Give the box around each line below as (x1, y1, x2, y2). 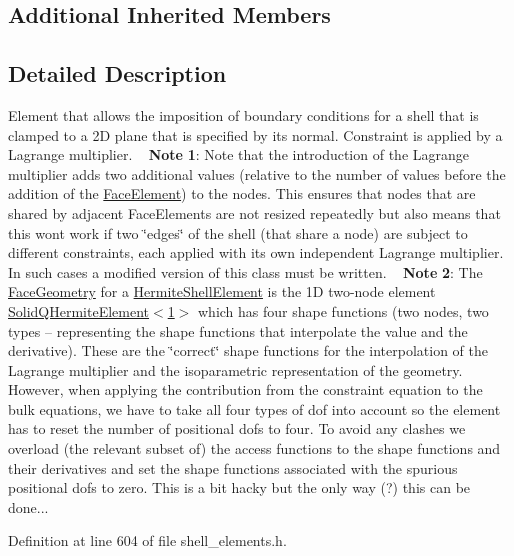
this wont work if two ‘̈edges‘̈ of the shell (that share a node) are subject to (8, 222, 468, 243)
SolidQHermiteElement (8, 300, 150, 321)
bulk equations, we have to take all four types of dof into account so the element (8, 398, 501, 419)
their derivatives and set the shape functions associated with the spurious (8, 457, 458, 478)
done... (8, 496, 49, 517)
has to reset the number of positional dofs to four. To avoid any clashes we (8, 418, 466, 439)
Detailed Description (8, 58, 227, 89)
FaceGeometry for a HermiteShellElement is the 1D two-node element (8, 281, 436, 302)
